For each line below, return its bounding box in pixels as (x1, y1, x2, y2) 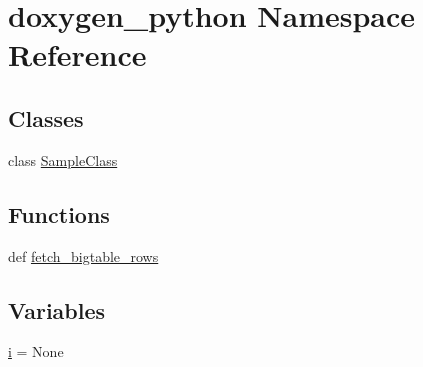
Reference (8, 34, 147, 75)
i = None (8, 341, 64, 362)
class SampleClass (8, 149, 118, 170)
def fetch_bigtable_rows (8, 245, 159, 266)
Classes (8, 102, 84, 133)
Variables (8, 294, 106, 325)
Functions (8, 198, 110, 229)
